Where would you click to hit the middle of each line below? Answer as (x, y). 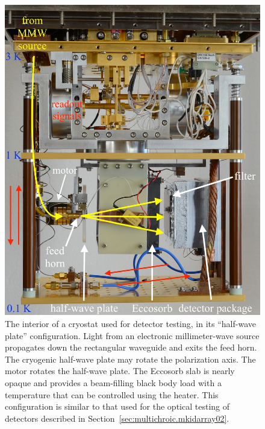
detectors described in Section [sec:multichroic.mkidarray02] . (117, 418)
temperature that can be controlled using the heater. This (112, 394)
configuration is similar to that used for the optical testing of (117, 406)
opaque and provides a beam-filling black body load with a (113, 382)
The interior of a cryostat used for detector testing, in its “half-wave (130, 324)
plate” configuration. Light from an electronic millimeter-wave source (132, 335)
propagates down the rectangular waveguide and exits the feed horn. (131, 347)
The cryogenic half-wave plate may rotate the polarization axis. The (130, 359)
